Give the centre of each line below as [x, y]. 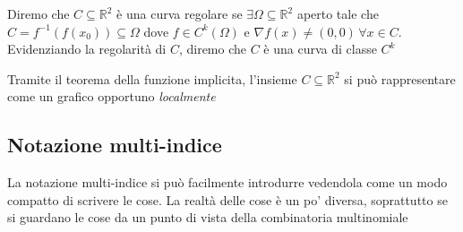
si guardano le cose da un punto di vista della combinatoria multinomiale [208, 217]
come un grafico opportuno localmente [111, 96]
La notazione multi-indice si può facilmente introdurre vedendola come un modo [227, 182]
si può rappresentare [400, 78]
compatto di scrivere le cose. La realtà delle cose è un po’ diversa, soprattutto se [227, 199]
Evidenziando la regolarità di [87, 49]
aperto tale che [338, 13]
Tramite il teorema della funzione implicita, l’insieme [152, 78]
